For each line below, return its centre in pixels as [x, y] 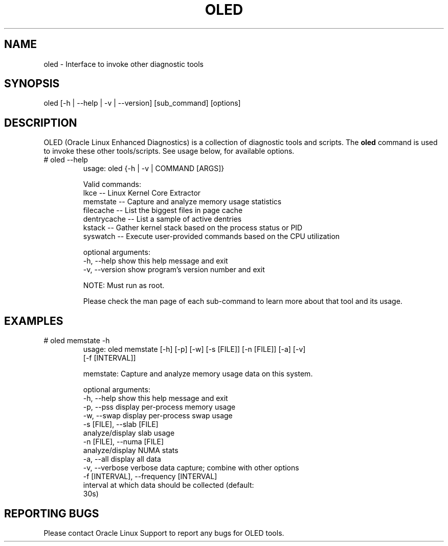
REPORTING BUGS [52, 513]
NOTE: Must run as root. [124, 286]
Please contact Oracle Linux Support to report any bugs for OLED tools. [164, 533]
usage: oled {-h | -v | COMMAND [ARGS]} [154, 169]
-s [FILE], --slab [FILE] [121, 424]
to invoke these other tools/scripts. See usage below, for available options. [169, 151]
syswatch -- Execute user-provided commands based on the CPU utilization [211, 236]
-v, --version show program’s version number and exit [174, 270]
